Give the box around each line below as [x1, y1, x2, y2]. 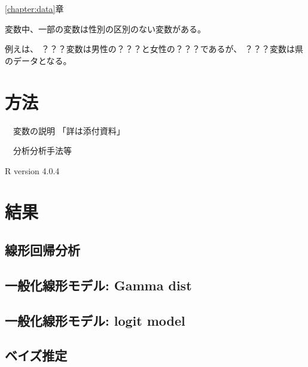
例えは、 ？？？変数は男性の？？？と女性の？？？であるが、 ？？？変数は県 [5, 43, 303, 55]
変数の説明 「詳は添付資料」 [13, 124, 125, 137]
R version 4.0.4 [5, 164, 60, 177]
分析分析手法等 [13, 144, 72, 157]
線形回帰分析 [5, 241, 80, 259]
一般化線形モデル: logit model [5, 311, 185, 329]
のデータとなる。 [5, 54, 72, 66]
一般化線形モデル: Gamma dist [5, 275, 192, 294]
